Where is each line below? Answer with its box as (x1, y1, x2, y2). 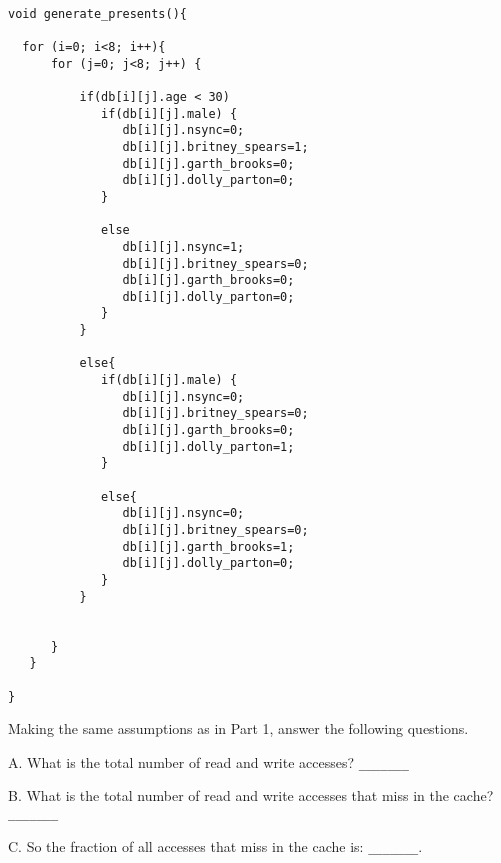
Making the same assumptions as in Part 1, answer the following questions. (8, 718, 469, 739)
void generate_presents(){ (8, 6, 187, 21)
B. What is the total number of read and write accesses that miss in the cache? (8, 785, 494, 806)
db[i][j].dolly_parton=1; (122, 439, 295, 454)
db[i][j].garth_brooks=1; (122, 539, 295, 554)
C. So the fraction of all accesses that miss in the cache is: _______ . (8, 835, 423, 856)
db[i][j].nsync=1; (122, 239, 245, 254)
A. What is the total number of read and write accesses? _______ (8, 751, 409, 772)
